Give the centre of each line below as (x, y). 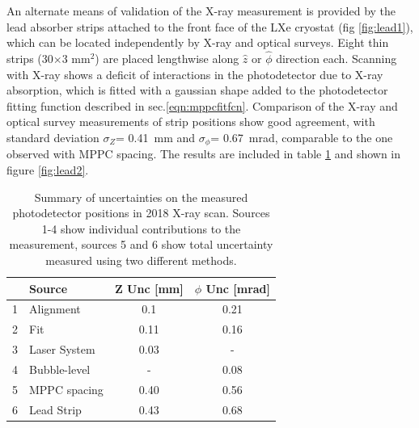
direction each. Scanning (336, 58)
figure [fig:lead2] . (48, 170)
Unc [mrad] (238, 288)
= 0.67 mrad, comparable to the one (302, 137)
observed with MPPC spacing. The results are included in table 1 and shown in (204, 154)
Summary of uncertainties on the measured (141, 197)
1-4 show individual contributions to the (141, 228)
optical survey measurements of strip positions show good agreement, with (191, 122)
